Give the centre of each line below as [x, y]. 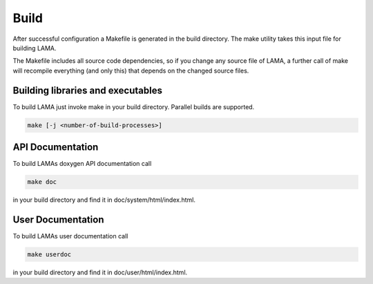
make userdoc [49, 254]
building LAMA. [35, 48]
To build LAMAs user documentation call [70, 236]
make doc [42, 182]
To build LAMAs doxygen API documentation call [82, 164]
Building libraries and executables [87, 90]
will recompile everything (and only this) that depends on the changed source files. [131, 70]
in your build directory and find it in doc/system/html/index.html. [104, 200]
